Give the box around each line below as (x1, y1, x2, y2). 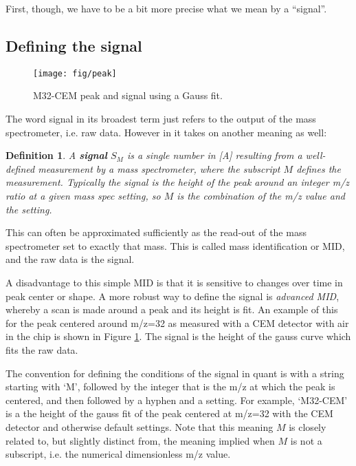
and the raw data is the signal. (5, 252, 135, 266)
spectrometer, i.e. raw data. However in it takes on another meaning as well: (5, 125, 327, 139)
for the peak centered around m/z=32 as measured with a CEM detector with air (5, 315, 349, 330)
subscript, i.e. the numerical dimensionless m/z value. (5, 447, 231, 461)
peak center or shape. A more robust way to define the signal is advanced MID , (5, 288, 340, 303)
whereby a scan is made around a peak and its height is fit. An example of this (5, 302, 338, 317)
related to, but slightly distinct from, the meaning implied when (5, 433, 275, 447)
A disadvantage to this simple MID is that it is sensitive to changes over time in (5, 275, 343, 289)
